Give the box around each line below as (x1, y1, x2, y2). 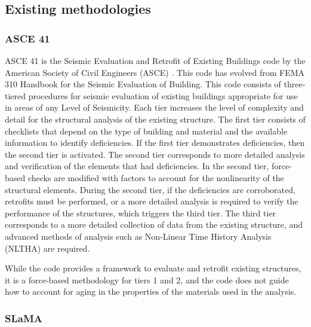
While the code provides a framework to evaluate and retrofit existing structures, (5, 262, 301, 274)
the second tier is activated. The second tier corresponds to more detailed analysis (5, 148, 305, 160)
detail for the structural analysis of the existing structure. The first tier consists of (5, 112, 306, 125)
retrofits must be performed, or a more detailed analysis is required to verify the (5, 195, 298, 207)
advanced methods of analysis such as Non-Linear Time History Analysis (5, 230, 272, 242)
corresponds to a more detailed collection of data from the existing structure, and (5, 218, 303, 231)
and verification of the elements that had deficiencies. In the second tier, (5, 160, 269, 172)
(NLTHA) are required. (5, 242, 90, 254)
